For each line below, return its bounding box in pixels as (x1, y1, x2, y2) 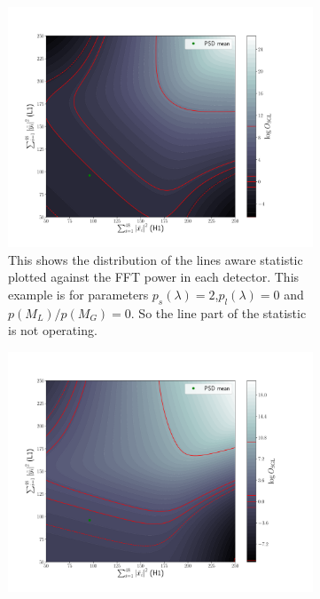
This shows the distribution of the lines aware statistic (8, 250, 303, 268)
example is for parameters (8, 284, 149, 303)
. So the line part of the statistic (130, 303, 307, 322)
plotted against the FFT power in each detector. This (8, 268, 300, 286)
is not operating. (8, 321, 98, 339)
